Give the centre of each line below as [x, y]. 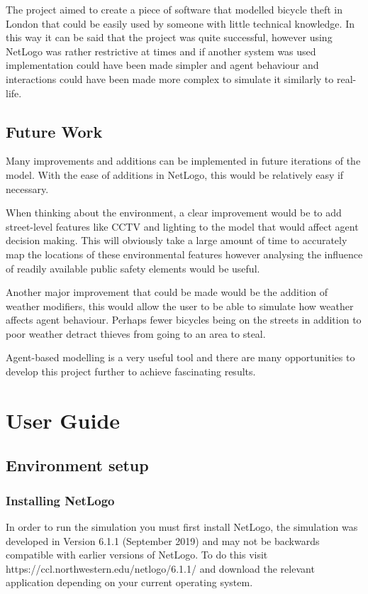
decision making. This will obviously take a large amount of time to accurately [177, 240]
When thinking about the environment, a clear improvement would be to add [174, 213]
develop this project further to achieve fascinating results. [131, 372]
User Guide [63, 420]
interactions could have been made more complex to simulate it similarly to [170, 78]
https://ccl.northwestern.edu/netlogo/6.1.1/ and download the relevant [160, 568]
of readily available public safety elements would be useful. [133, 268]
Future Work [54, 131]
